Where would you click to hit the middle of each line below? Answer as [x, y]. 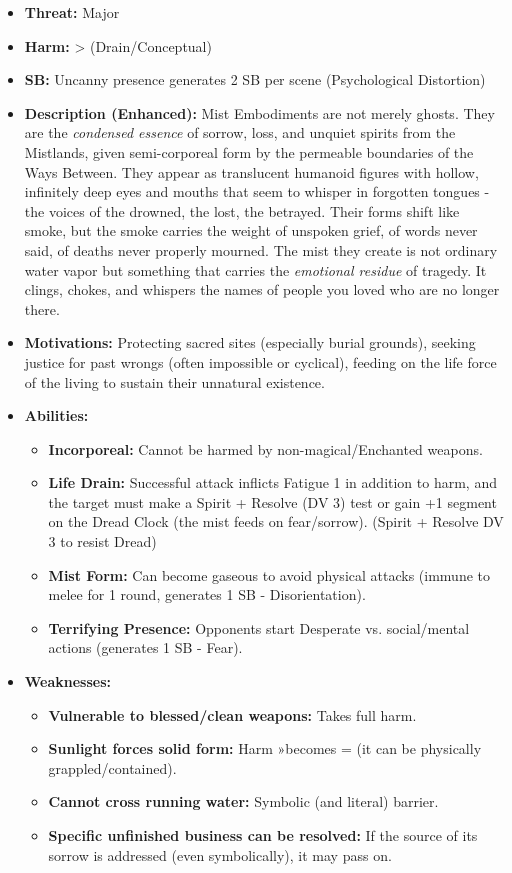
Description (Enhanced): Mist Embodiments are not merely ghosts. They [259, 112]
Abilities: [56, 415]
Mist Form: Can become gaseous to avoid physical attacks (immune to [269, 574]
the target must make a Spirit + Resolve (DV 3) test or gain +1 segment [272, 501]
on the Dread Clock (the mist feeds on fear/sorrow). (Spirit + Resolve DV [276, 521]
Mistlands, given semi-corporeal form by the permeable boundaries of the [249, 151]
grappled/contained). [112, 767]
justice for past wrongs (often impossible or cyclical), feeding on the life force [260, 361]
